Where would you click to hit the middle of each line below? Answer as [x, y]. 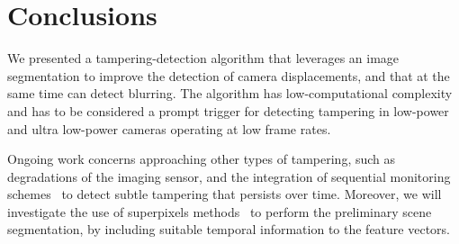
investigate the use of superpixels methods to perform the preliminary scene [220, 211]
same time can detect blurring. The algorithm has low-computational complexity [230, 93]
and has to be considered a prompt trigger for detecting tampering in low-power [228, 110]
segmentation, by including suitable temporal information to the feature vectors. [229, 229]
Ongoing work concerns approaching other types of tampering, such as [202, 159]
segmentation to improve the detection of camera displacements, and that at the [229, 75]
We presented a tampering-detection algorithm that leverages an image [203, 58]
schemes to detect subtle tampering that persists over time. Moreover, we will [225, 194]
